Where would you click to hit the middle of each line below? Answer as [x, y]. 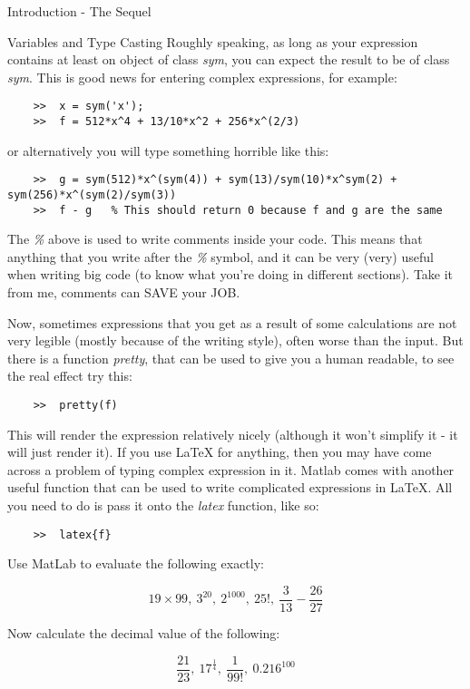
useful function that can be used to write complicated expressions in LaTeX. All [230, 487]
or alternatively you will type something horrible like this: [168, 150]
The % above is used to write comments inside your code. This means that [215, 239]
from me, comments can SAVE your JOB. [124, 292]
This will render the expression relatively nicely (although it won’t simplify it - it [233, 434]
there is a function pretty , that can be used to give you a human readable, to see [231, 358]
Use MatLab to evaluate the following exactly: [136, 563]
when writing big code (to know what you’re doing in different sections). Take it [230, 274]
